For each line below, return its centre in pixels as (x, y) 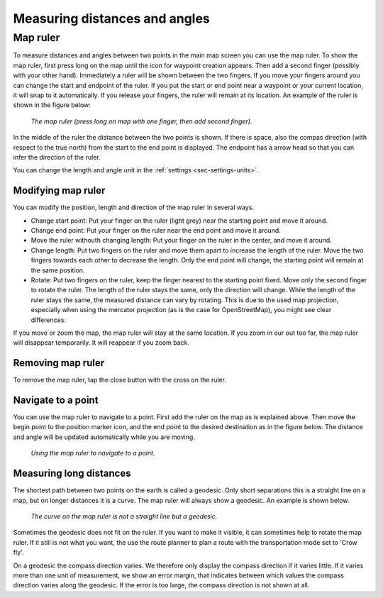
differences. (49, 320)
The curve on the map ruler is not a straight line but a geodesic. (124, 516)
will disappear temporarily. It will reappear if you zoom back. (101, 343)
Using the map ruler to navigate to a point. (93, 453)
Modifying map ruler (59, 190)
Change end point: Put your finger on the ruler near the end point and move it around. (156, 230)
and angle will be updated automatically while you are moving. (104, 437)
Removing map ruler (59, 363)
